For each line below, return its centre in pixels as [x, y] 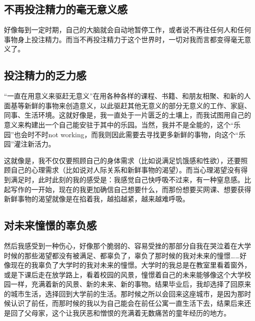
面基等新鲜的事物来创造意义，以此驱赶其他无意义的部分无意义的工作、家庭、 [127, 105]
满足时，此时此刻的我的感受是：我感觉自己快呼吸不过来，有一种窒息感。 [127, 179]
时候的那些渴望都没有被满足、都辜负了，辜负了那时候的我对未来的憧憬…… [122, 255]
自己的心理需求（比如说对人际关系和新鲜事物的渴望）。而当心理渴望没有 [126, 170]
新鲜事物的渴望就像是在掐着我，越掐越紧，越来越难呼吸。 [97, 199]
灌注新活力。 [35, 144]
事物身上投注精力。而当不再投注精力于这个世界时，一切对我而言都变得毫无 [124, 39]
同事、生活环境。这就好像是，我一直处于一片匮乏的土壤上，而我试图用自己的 [127, 115]
